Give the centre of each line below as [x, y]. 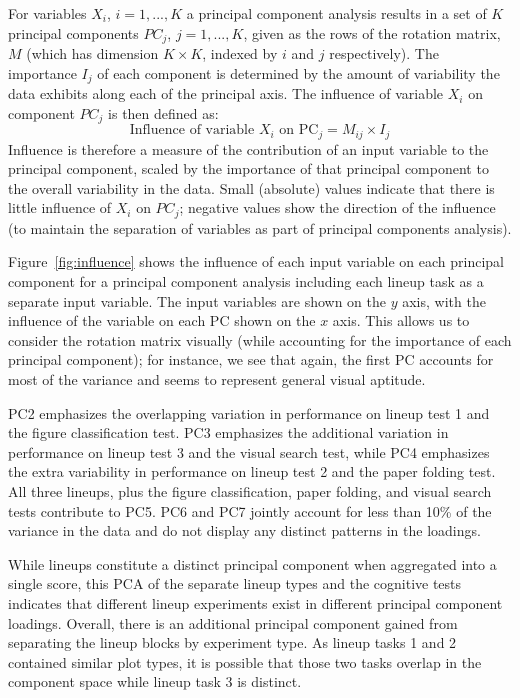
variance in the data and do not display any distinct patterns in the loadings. [244, 530]
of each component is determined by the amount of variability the [298, 72]
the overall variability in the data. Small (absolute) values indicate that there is [251, 187]
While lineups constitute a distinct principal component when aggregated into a [252, 563]
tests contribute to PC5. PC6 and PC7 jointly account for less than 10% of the [250, 510]
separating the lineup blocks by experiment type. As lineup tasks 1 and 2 [232, 642]
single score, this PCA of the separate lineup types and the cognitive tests [235, 583]
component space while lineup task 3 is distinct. [155, 681]
